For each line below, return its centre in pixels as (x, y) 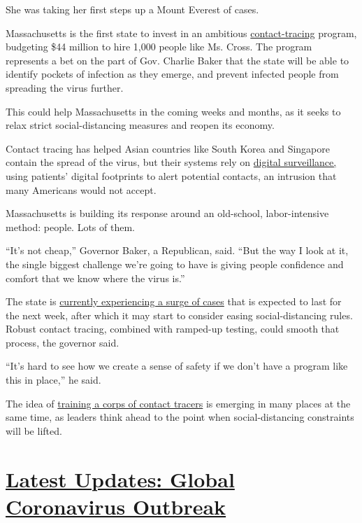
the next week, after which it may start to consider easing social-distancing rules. (179, 315)
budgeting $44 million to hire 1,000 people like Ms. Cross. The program (159, 47)
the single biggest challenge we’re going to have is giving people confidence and (175, 264)
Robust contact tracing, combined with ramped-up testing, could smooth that (173, 329)
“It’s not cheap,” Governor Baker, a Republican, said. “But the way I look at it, (177, 250)
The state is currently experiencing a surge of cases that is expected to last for (174, 301)
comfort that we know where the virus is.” (95, 278)
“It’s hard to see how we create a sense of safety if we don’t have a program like (177, 366)
